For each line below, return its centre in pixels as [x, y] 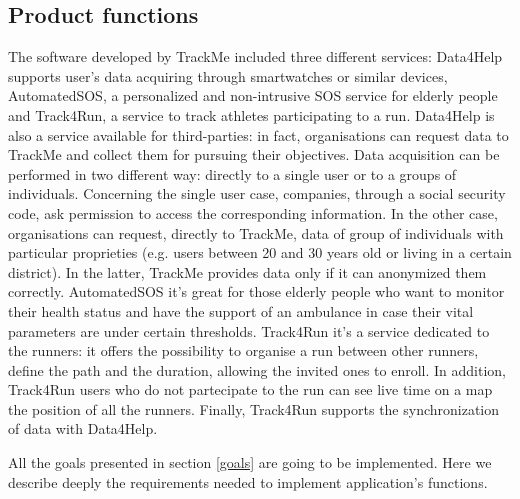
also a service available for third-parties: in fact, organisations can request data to [258, 134]
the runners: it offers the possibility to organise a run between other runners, [243, 350]
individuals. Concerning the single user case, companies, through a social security [257, 193]
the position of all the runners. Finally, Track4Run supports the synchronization [254, 408]
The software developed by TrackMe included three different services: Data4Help [255, 56]
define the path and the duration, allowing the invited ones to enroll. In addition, [257, 369]
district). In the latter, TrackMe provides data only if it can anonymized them [247, 271]
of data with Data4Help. [83, 428]
